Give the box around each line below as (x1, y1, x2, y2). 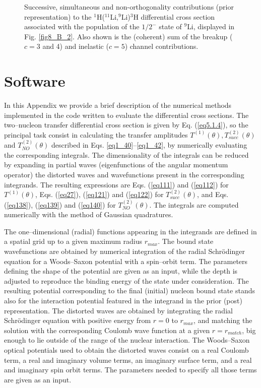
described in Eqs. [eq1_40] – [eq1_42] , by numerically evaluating (51, 140, 247, 150)
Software (4, 71, 66, 91)
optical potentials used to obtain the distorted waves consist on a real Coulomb (4, 344, 249, 355)
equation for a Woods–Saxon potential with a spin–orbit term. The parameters (4, 255, 248, 266)
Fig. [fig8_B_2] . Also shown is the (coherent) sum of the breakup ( (24, 31, 233, 41)
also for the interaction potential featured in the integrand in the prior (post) (4, 295, 242, 305)
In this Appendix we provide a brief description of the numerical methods (4, 100, 232, 110)
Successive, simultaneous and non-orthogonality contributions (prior (24, 2, 234, 12)
